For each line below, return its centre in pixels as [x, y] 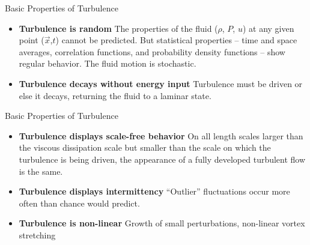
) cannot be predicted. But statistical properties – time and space [176, 40]
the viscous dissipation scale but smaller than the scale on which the [145, 147]
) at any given [268, 28]
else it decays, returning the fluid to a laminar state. [115, 95]
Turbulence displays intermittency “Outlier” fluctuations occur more [154, 191]
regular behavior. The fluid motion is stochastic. [108, 63]
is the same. [41, 171]
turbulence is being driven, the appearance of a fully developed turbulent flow [162, 159]
